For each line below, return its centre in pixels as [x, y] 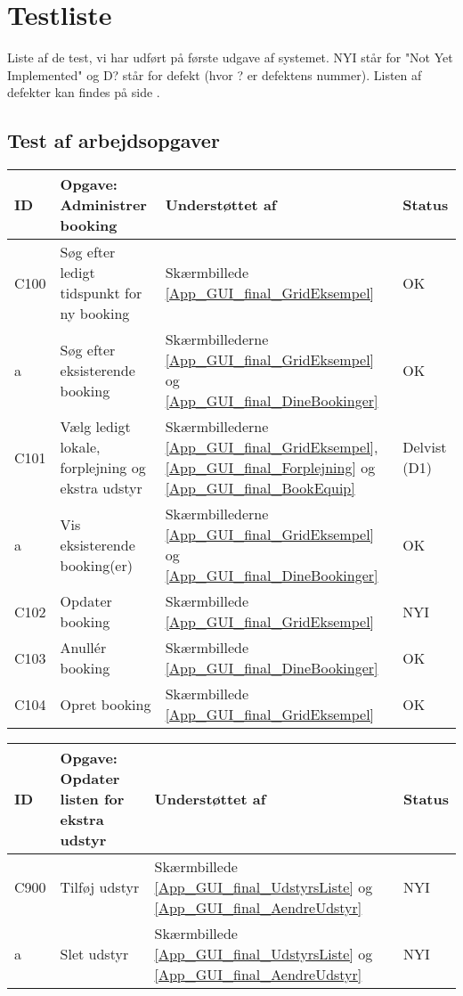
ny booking [95, 314]
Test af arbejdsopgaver [114, 140]
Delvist [425, 447]
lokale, [80, 447]
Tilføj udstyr [100, 887]
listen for [92, 799]
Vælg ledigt [95, 427]
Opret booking [106, 704]
